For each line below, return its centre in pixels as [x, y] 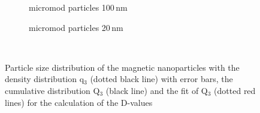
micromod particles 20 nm [76, 27]
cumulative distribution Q [52, 90]
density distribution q [45, 79]
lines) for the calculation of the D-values [79, 102]
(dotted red [235, 90]
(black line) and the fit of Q [157, 90]
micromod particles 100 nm [78, 7]
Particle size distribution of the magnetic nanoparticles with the [122, 67]
